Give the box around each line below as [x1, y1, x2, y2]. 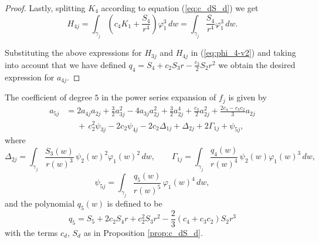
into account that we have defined [5, 58, 126, 70]
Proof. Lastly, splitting [5, 2, 86, 14]
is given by [228, 91, 267, 103]
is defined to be [107, 197, 162, 209]
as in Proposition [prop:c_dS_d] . [83, 226, 203, 238]
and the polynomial [5, 197, 75, 209]
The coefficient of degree [5, 91, 92, 103]
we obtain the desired [218, 58, 296, 70]
